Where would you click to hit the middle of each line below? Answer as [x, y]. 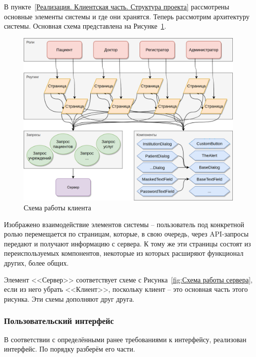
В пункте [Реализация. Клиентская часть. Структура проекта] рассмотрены [117, 6]
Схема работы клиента [57, 207]
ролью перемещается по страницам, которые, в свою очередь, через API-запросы [126, 234]
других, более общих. [37, 262]
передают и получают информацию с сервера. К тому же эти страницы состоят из [128, 243]
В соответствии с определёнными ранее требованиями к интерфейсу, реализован [125, 339]
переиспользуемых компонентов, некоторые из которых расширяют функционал [124, 253]
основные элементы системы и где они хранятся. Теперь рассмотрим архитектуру [127, 16]
